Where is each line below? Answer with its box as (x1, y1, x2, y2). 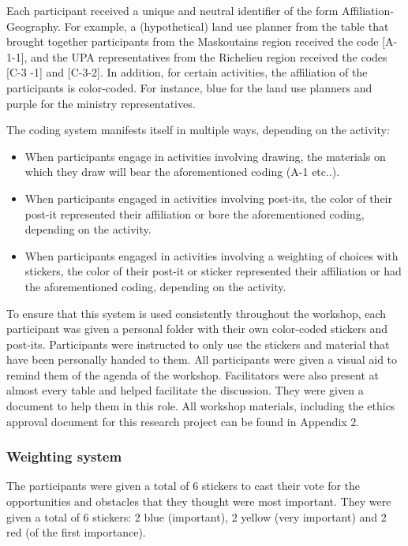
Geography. (6, 17, 61, 34)
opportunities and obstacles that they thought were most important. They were (6, 493, 391, 510)
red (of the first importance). (6, 524, 146, 540)
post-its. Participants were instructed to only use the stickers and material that (6, 335, 390, 352)
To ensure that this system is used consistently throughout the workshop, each (6, 305, 387, 321)
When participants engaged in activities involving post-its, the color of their (24, 189, 392, 206)
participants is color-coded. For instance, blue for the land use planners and (6, 79, 372, 95)
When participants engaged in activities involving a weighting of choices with (24, 247, 399, 264)
